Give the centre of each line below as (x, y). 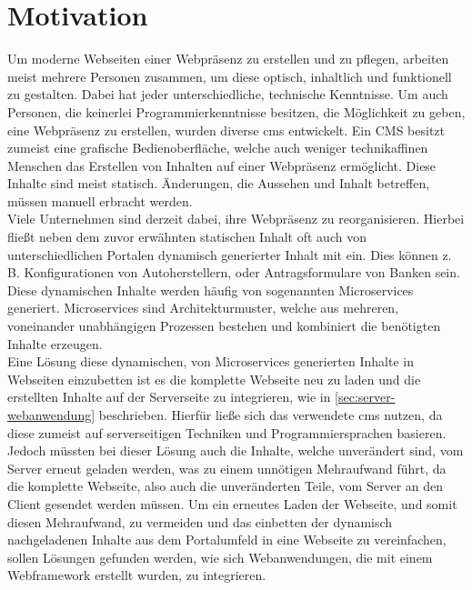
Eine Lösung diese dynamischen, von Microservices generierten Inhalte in (211, 361)
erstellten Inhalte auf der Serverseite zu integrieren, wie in (169, 397)
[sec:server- (365, 397)
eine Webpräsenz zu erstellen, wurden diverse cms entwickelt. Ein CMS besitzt (226, 130)
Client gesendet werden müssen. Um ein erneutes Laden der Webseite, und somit (232, 503)
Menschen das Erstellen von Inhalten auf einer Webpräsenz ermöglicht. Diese (222, 165)
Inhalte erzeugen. (55, 343)
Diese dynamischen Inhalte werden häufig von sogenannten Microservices (211, 290)
